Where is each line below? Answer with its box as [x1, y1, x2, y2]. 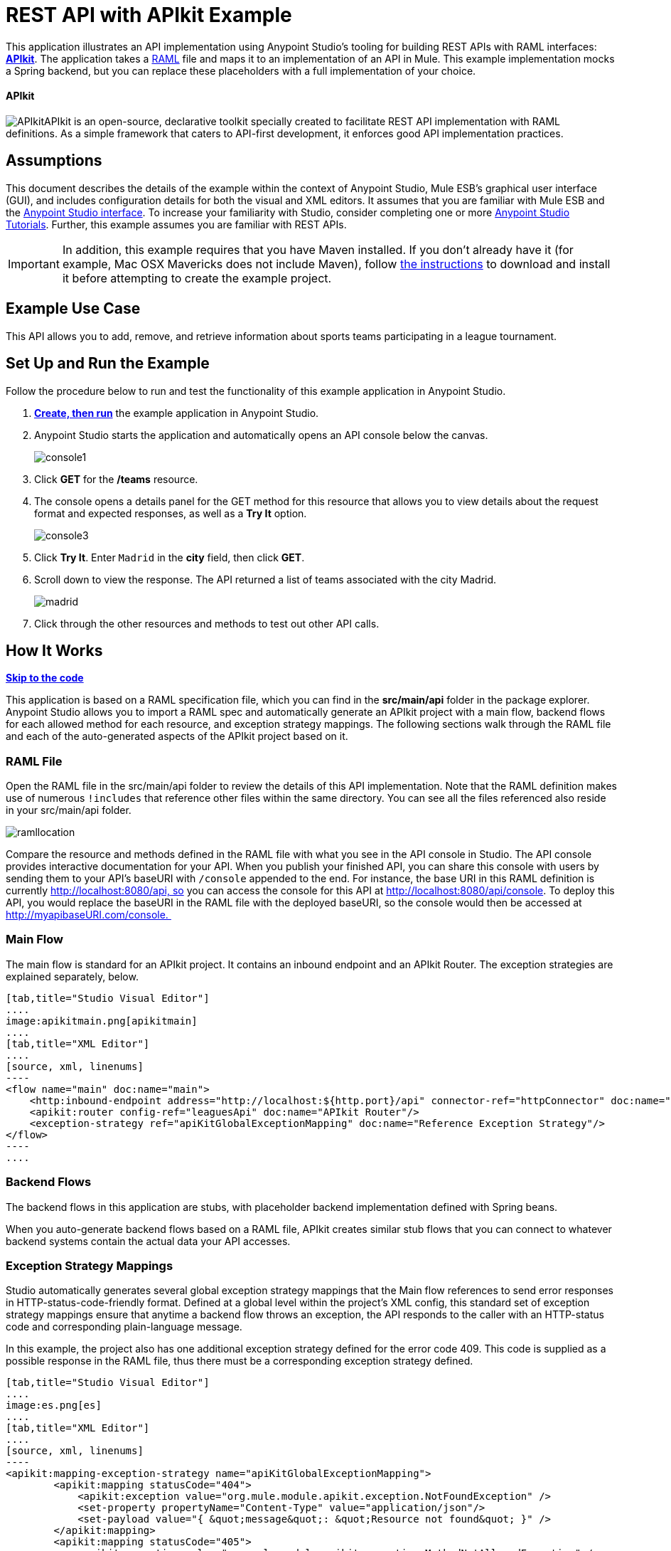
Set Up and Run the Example [6, 354, 210, 373]
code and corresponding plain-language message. [6, 1320, 242, 1333]
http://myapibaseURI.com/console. [6, 909, 168, 921]
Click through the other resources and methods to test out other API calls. [34, 617, 380, 630]
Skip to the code [6, 672, 84, 684]
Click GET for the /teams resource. [34, 472, 198, 485]
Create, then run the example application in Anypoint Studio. [34, 406, 319, 419]
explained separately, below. [6, 970, 139, 983]
